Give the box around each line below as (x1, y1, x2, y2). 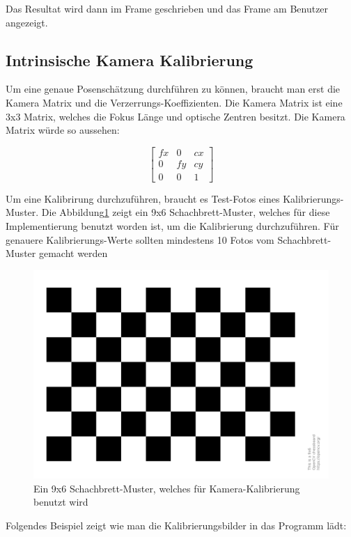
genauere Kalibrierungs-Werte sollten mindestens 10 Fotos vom (6, 232, 274, 247)
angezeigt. (6, 15, 48, 29)
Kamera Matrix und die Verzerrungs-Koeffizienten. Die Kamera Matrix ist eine (6, 95, 343, 109)
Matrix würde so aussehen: (6, 123, 120, 137)
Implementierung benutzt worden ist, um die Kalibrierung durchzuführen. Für (6, 219, 339, 233)
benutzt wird (33, 495, 88, 509)
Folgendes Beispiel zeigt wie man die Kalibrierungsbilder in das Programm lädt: (6, 517, 347, 532)
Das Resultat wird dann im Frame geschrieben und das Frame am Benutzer (6, 1, 329, 15)
